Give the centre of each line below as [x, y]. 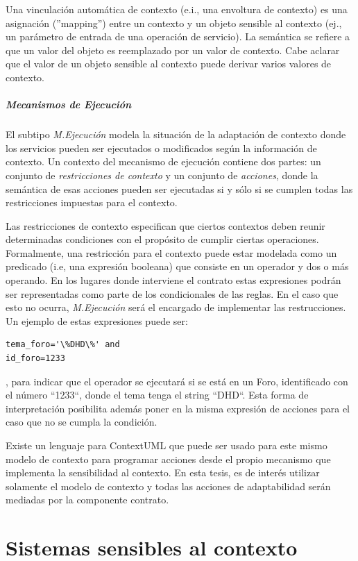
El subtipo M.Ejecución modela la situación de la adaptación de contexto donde [176, 134]
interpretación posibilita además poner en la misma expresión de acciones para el [178, 408]
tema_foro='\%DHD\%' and [63, 345]
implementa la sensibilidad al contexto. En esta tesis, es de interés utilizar [163, 472]
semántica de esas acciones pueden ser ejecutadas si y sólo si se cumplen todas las [179, 189]
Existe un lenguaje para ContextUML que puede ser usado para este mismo [167, 445]
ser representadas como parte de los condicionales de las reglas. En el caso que [172, 293]
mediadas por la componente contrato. [87, 500]
